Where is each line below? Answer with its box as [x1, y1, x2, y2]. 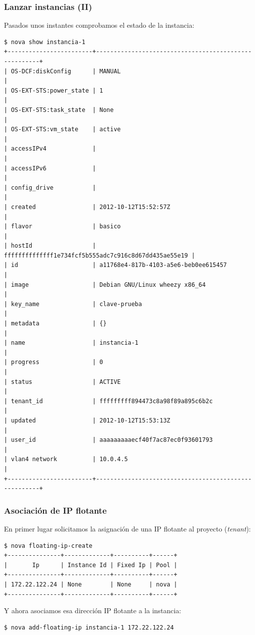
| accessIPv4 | [4, 145, 96, 153]
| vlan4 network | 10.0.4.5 [4, 456, 128, 463]
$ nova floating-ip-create [4, 542, 92, 549]
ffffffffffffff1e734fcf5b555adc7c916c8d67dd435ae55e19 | [4, 252, 195, 259]
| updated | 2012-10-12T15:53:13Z [4, 417, 170, 424]
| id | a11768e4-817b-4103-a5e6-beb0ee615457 [4, 262, 227, 269]
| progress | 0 [4, 359, 103, 366]
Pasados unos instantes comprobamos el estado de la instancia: [4, 20, 195, 30]
